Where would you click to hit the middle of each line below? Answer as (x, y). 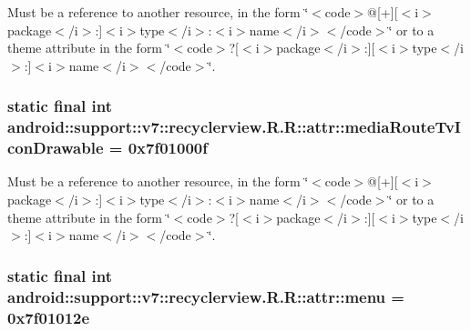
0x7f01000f (168, 148)
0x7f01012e (49, 317)
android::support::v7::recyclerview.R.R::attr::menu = (206, 296)
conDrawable (56, 148)
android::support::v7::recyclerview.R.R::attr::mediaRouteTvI (234, 127)
